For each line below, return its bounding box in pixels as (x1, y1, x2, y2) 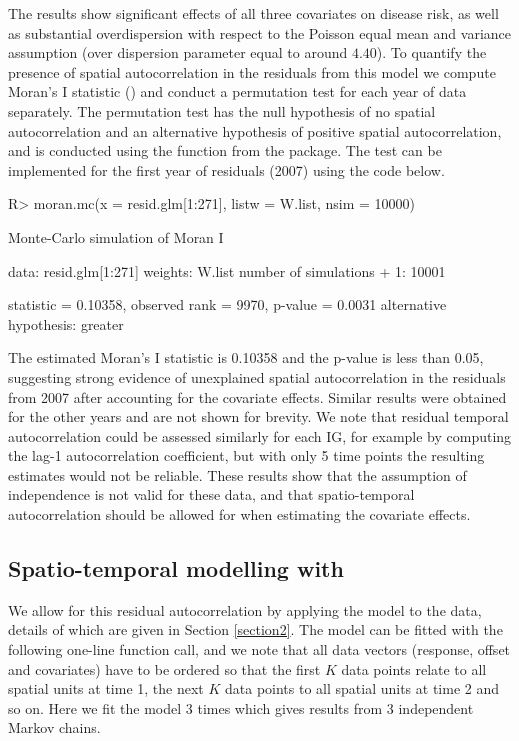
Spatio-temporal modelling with (8, 553, 344, 584)
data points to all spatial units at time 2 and (224, 678, 500, 699)
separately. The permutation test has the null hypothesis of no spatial (8, 100, 436, 121)
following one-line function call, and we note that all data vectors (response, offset (8, 639, 511, 660)
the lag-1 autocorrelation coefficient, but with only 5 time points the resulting (8, 445, 485, 466)
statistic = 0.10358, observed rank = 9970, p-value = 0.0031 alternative (8, 294, 447, 315)
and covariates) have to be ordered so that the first (8, 658, 321, 679)
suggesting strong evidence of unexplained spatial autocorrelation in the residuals (8, 366, 506, 387)
